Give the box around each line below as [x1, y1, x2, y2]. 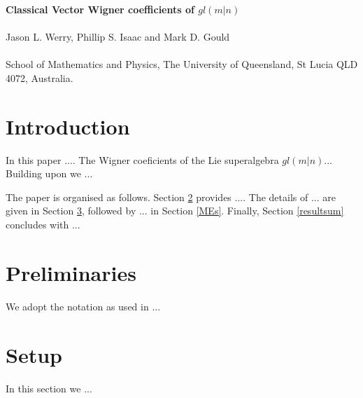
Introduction [6, 111, 130, 140]
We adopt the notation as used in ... [6, 298, 161, 313]
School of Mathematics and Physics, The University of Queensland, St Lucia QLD [6, 57, 358, 71]
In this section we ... [6, 380, 92, 395]
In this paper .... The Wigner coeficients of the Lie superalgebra [6, 152, 279, 167]
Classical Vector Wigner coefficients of [6, 2, 194, 16]
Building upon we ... [6, 166, 93, 181]
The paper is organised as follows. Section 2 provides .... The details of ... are [6, 189, 336, 204]
